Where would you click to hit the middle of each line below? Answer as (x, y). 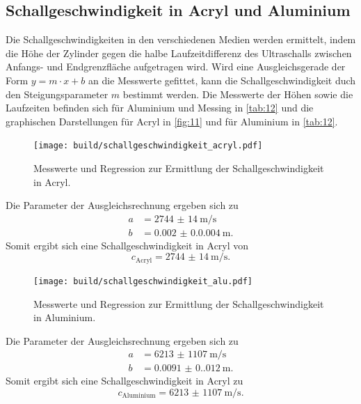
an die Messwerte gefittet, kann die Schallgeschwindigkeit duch (222, 80)
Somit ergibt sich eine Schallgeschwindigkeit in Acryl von (127, 245)
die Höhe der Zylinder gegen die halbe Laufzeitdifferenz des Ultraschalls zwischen (179, 53)
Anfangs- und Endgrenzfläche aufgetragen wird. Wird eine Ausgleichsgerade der (176, 67)
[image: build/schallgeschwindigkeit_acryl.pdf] (148, 146)
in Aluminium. (65, 317)
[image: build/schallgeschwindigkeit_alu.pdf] (143, 281)
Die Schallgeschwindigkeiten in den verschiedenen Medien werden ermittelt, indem (181, 39)
